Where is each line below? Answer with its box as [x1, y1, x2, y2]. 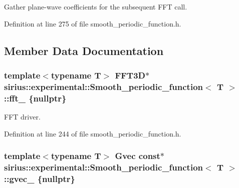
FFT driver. [4, 111, 41, 122]
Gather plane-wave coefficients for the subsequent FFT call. [4, 1, 187, 11]
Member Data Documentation [4, 42, 164, 58]
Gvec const [115, 149, 160, 162]
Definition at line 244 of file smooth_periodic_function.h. [4, 128, 181, 138]
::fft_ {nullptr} [4, 91, 67, 104]
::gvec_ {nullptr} [4, 172, 75, 184]
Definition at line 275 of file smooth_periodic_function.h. [4, 18, 181, 28]
